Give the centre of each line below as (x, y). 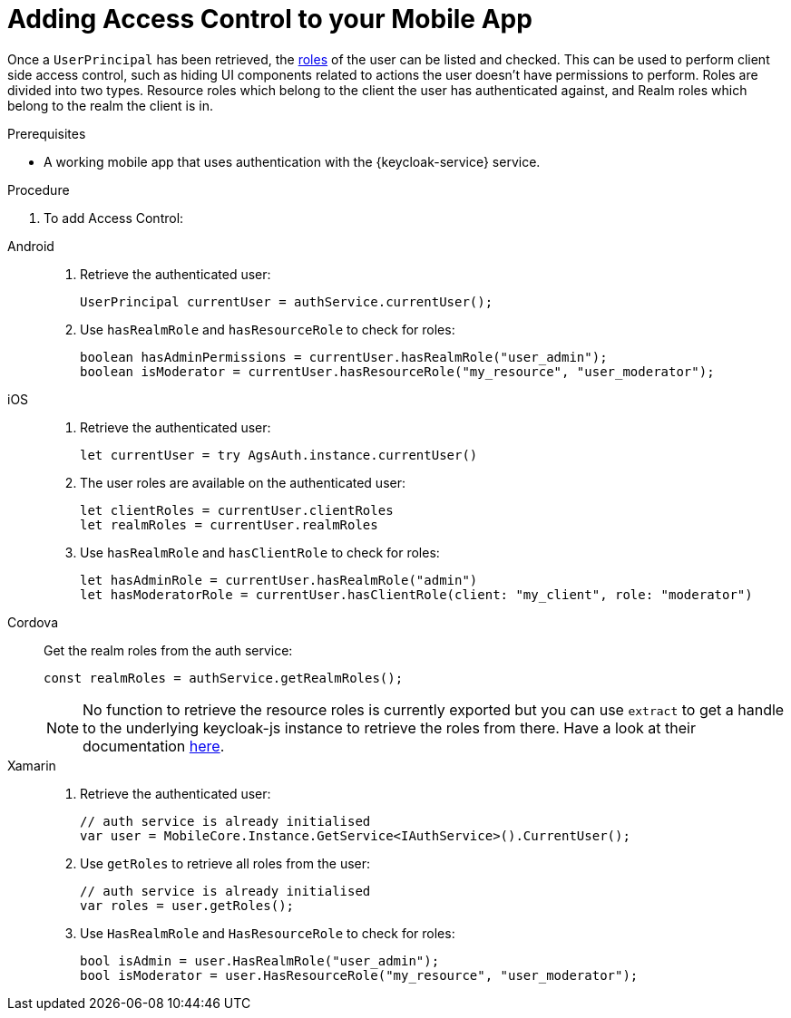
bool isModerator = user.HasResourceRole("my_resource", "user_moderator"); (359, 975)
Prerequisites (47, 133)
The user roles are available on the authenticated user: (243, 482)
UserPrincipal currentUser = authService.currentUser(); (287, 301)
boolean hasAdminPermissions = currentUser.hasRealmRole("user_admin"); (344, 357)
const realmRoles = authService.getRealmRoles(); (224, 678)
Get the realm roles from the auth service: (168, 650)
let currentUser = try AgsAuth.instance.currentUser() (279, 455)
